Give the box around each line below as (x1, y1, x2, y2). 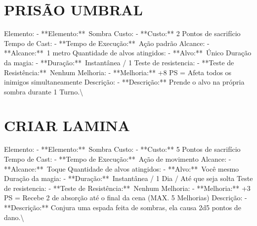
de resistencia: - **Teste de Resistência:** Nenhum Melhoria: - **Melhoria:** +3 (4, 182, 251, 193)
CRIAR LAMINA (4, 115, 130, 136)
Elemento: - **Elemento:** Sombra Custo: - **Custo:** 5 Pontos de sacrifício (4, 144, 241, 154)
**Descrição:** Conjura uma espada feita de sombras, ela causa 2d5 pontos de (4, 202, 241, 212)
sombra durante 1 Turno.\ (4, 86, 84, 96)
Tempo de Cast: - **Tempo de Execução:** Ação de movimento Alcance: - (4, 154, 231, 164)
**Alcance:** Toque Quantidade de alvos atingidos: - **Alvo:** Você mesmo (4, 163, 239, 174)
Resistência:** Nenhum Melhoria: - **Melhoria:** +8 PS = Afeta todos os (4, 67, 232, 77)
